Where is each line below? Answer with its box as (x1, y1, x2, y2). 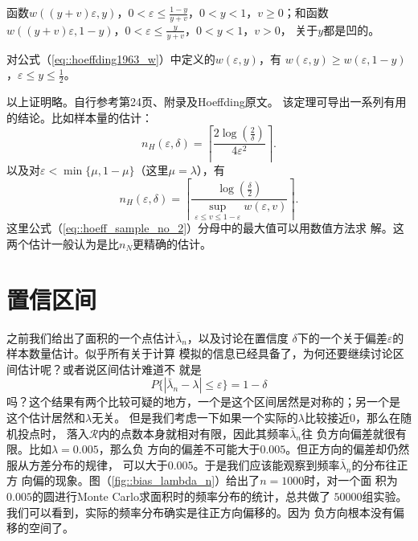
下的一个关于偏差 (297, 329, 387, 346)
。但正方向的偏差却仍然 (285, 441, 410, 457)
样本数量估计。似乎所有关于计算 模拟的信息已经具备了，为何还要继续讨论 (6, 345, 393, 362)
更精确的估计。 (133, 235, 212, 252)
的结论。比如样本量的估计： (6, 109, 153, 125)
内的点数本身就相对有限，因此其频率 (98, 424, 290, 441)
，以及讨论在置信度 (186, 329, 289, 346)
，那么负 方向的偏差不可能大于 (98, 441, 260, 457)
